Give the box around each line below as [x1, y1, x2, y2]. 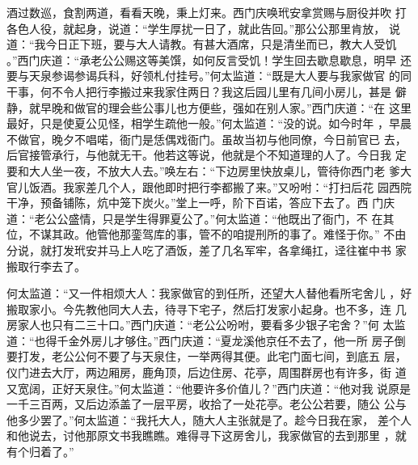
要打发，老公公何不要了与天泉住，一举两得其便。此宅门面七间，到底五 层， [6, 348, 407, 365]
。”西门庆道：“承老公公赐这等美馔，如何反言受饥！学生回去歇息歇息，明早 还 [6, 51, 412, 68]
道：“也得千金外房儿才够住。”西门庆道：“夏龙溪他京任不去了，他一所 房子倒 [6, 332, 406, 349]
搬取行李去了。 [6, 257, 86, 274]
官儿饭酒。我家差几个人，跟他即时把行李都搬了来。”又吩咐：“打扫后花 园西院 [6, 178, 412, 195]
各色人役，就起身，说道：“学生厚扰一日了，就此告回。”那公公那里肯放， [6, 19, 386, 36]
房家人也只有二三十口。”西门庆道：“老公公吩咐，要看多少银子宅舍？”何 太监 [6, 316, 406, 333]
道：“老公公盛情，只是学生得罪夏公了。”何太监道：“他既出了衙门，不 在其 [6, 209, 395, 226]
